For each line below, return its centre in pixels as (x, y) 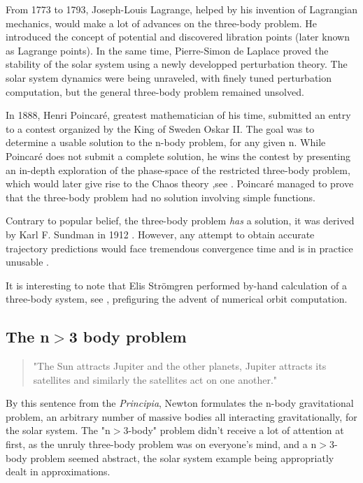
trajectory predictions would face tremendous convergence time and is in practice (179, 248)
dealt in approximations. (58, 471)
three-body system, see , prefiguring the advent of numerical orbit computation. (177, 299)
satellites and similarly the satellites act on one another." (155, 379)
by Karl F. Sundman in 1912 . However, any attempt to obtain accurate (160, 234)
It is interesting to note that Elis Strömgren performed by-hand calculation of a (176, 285)
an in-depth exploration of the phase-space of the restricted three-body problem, (178, 170)
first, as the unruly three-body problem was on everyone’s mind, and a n (161, 444)
